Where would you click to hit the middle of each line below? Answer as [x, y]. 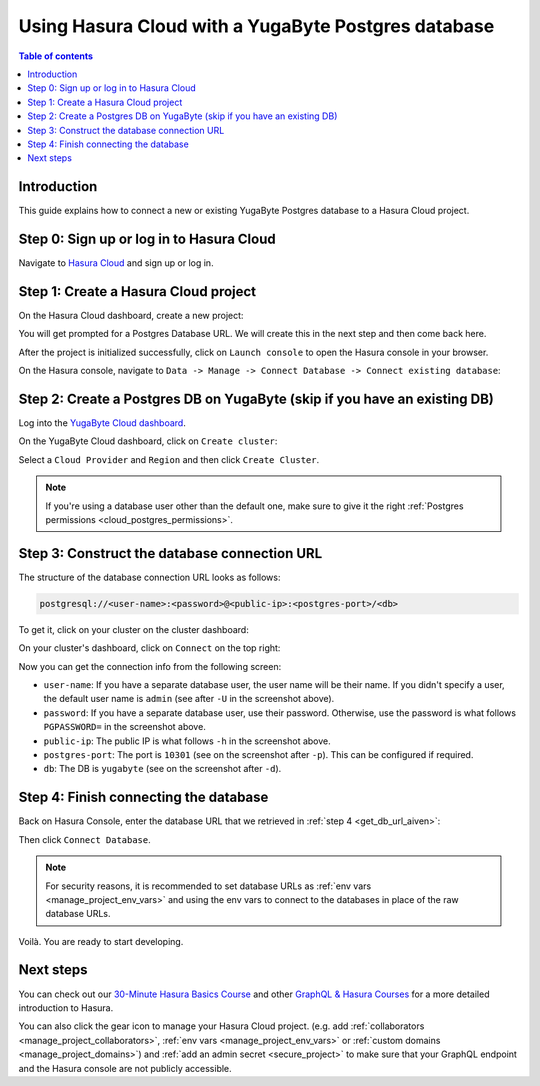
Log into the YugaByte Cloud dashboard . [102, 423]
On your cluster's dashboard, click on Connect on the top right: [149, 648]
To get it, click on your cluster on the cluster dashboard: [133, 629]
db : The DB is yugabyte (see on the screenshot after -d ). [162, 769]
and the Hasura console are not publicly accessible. [125, 1068]
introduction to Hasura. [66, 1007]
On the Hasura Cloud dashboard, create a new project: [131, 315]
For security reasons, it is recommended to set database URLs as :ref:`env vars [208, 886]
